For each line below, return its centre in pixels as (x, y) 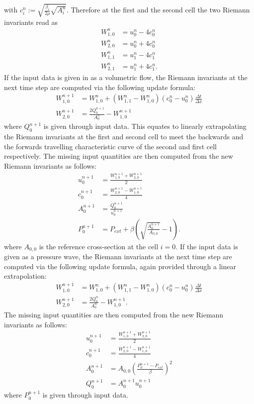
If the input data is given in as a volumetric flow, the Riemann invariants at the (126, 77)
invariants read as (31, 22)
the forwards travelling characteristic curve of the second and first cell (110, 146)
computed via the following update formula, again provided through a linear (120, 266)
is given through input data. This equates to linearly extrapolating (145, 126)
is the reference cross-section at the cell (99, 246)
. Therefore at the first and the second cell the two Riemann (158, 10)
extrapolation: (25, 276)
